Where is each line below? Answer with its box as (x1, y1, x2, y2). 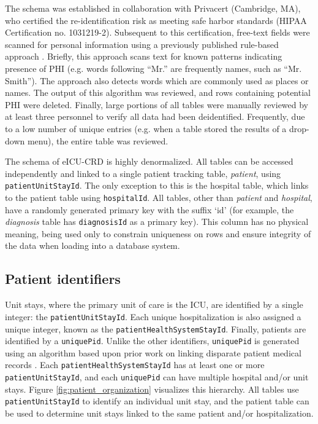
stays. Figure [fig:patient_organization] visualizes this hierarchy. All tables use (5, 382, 299, 395)
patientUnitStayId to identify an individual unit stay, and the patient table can (5, 395, 309, 407)
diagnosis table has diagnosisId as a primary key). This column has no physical (5, 215, 309, 228)
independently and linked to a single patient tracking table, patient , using (5, 167, 281, 179)
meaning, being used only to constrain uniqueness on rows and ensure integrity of (5, 227, 311, 240)
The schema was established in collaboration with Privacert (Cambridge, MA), (5, 2, 301, 14)
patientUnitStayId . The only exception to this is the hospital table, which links (5, 179, 309, 192)
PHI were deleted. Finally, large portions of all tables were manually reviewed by (5, 98, 309, 111)
